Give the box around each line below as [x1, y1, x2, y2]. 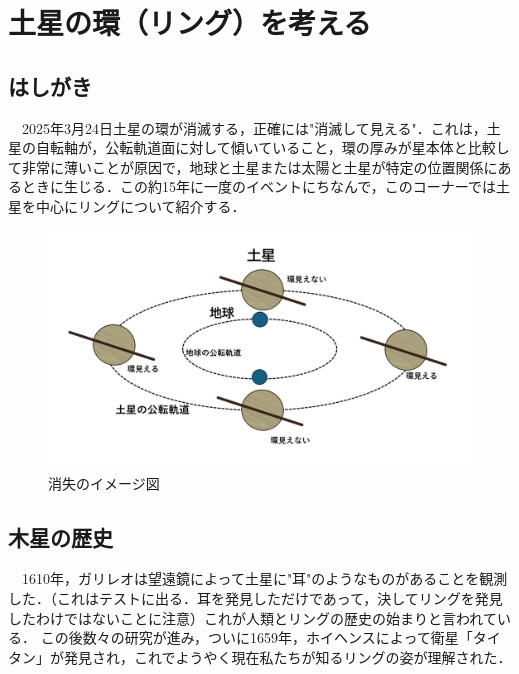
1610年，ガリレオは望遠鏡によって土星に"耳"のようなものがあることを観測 [21, 568, 508, 589]
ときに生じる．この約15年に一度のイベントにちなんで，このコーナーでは [21, 176, 496, 197]
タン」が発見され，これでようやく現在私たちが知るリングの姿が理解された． [8, 646, 512, 667]
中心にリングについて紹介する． [35, 195, 246, 216]
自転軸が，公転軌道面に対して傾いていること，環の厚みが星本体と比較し [35, 137, 510, 158]
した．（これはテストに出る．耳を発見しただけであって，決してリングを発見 [8, 588, 503, 609]
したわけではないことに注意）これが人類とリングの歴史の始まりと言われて [8, 607, 497, 628]
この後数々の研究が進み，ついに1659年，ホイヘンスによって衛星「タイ [40, 627, 501, 648]
